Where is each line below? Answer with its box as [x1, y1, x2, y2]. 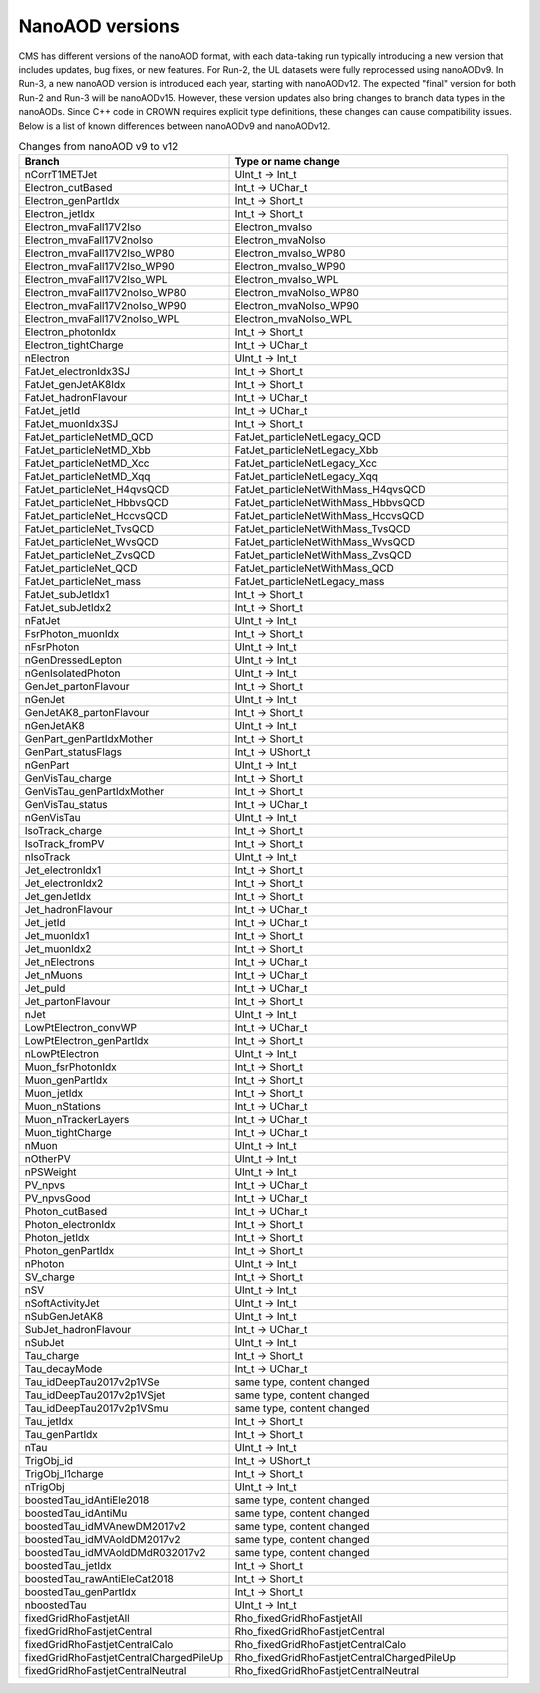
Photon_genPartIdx [24, 1244, 115, 1258]
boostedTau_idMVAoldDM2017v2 [24, 1533, 181, 1547]
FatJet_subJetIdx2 [24, 601, 112, 615]
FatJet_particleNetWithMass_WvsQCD [234, 535, 415, 549]
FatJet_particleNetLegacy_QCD [234, 430, 382, 444]
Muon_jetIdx [24, 1086, 84, 1100]
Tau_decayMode [24, 1362, 103, 1376]
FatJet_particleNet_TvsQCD [24, 522, 155, 536]
